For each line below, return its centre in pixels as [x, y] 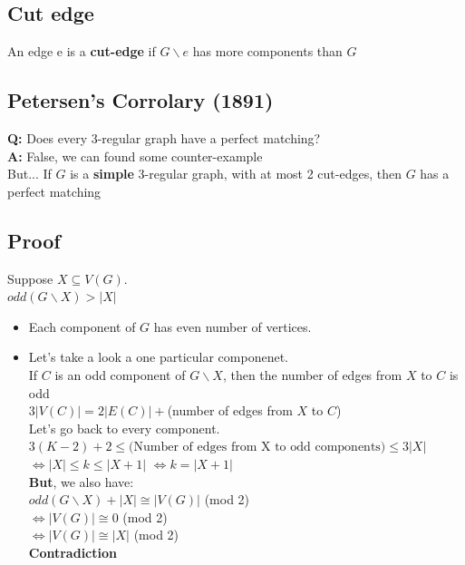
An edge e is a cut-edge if [82, 51]
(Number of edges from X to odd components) [257, 448]
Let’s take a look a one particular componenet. [158, 357]
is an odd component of [120, 374]
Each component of [82, 326]
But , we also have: [81, 481]
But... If [29, 174]
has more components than [267, 51]
